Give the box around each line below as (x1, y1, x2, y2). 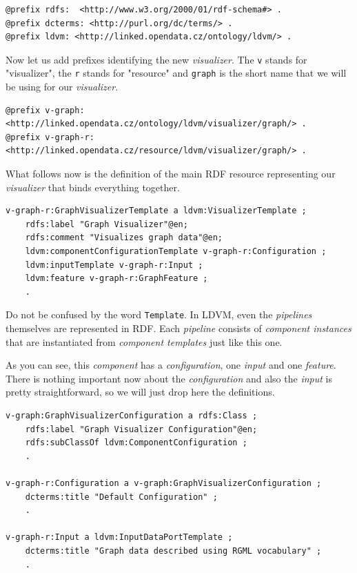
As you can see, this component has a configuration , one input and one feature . (6, 358, 336, 372)
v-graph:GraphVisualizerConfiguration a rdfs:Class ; (6, 411, 258, 421)
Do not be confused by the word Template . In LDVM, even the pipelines (6, 307, 312, 322)
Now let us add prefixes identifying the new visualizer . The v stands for (6, 52, 307, 66)
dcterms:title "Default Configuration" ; (25, 492, 218, 502)
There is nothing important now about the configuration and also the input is (6, 371, 332, 385)
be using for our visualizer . (6, 79, 119, 94)
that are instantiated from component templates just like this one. (6, 334, 283, 349)
